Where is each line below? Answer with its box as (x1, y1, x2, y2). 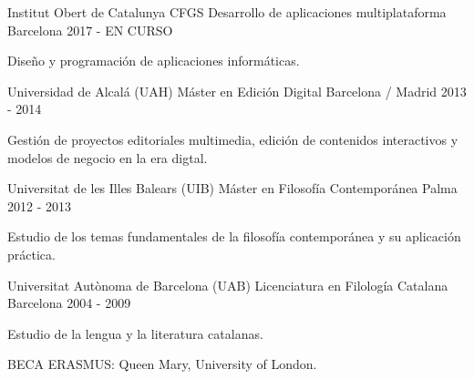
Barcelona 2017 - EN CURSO (7, 20, 173, 39)
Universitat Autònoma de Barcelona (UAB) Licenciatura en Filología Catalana (7, 275, 448, 294)
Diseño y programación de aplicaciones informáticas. (7, 51, 300, 70)
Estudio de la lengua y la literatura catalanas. (7, 323, 263, 343)
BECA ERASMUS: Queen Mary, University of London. (7, 354, 317, 374)
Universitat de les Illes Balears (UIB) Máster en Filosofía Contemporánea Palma (7, 179, 458, 198)
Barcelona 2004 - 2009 (7, 293, 131, 312)
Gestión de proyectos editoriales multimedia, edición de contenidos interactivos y (7, 129, 459, 149)
